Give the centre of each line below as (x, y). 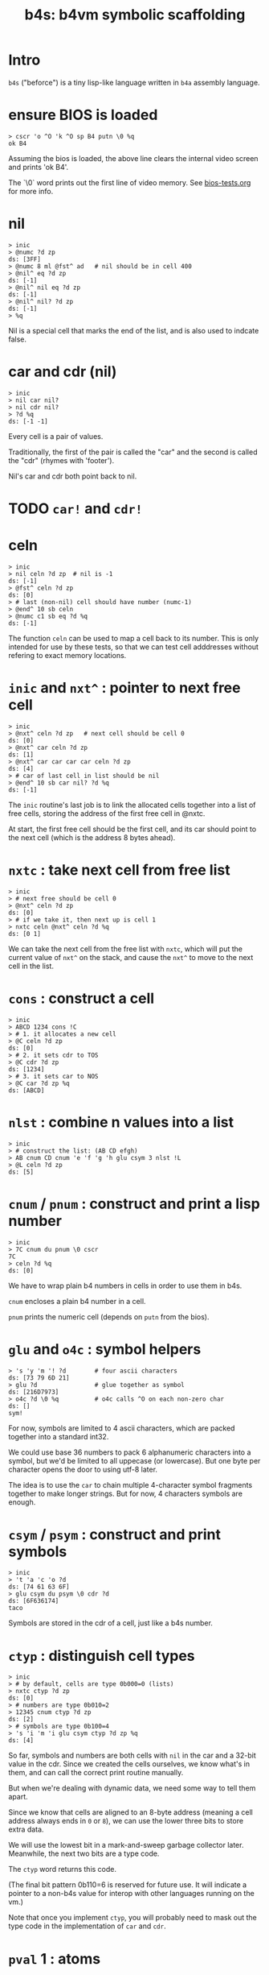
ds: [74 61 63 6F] (39, 1587)
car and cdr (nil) (63, 371)
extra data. (26, 1829)
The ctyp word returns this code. (63, 1869)
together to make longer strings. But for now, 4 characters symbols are (126, 1493)
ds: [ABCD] (26, 1090)
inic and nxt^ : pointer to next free (124, 688)
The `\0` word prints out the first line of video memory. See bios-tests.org (130, 182)
